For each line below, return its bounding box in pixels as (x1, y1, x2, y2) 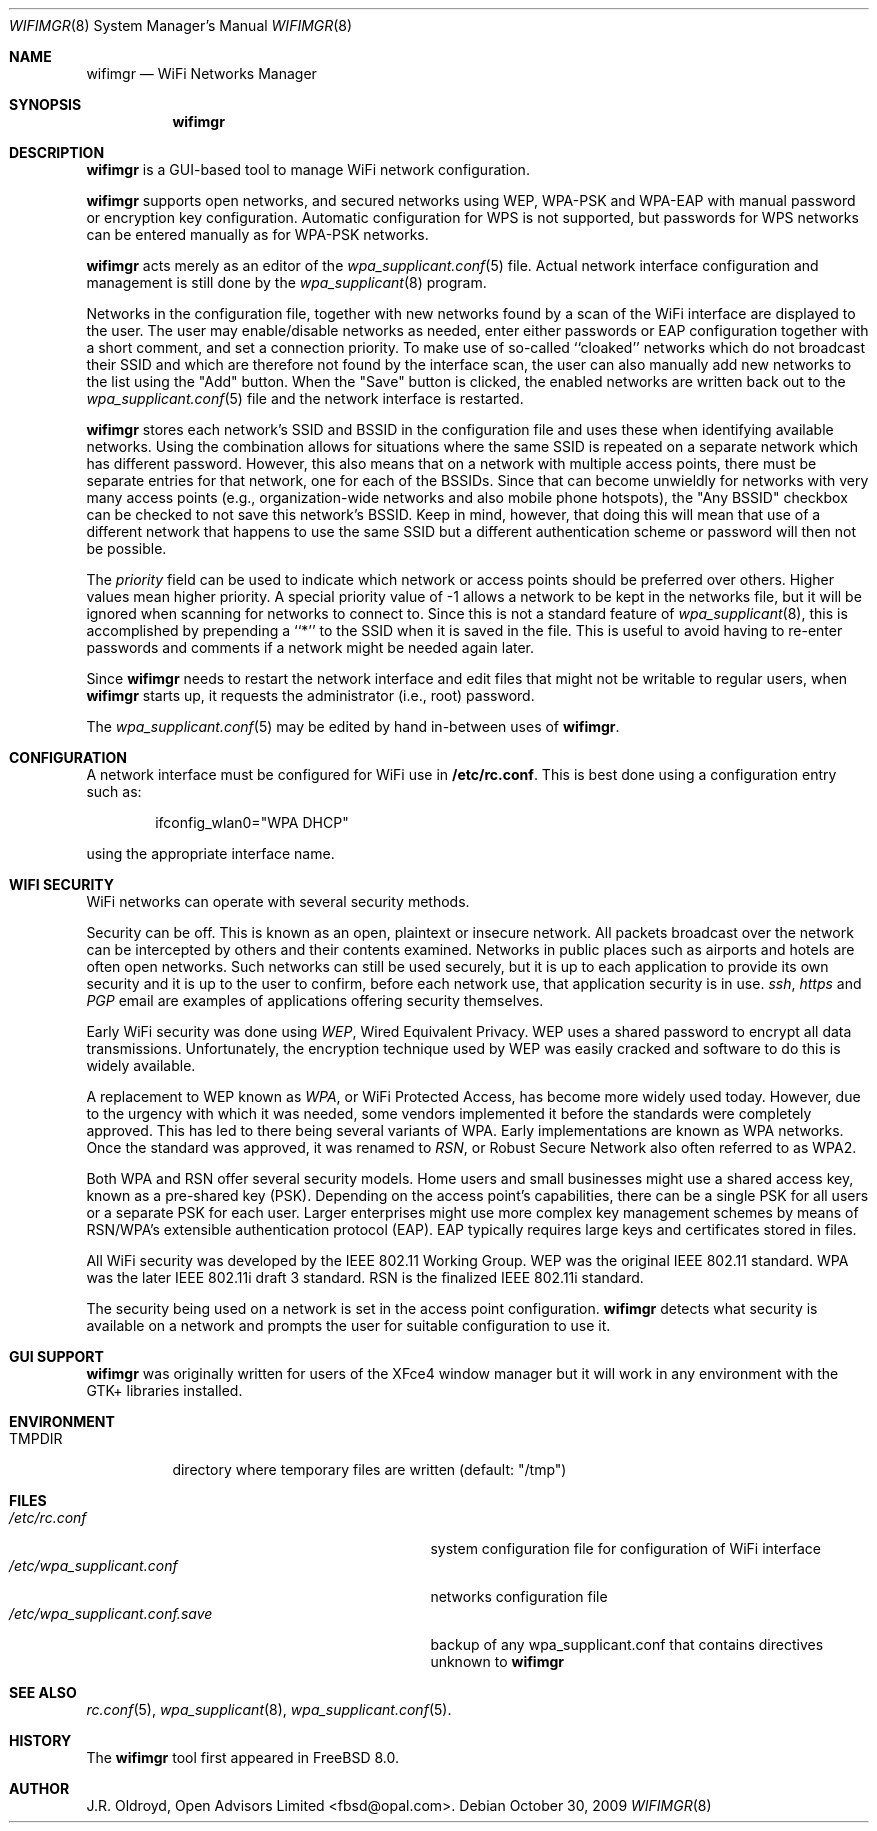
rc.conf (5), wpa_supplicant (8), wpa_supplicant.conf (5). (86, 1701, 452, 1718)
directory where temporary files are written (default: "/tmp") (172, 1461, 567, 1478)
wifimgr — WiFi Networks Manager (86, 65, 317, 82)
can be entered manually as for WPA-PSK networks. (86, 226, 429, 243)
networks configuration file (430, 1588, 608, 1605)
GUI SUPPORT (9, 1348, 104, 1365)
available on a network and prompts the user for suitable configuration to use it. (86, 1317, 611, 1334)
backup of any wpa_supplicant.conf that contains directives (430, 1636, 824, 1653)
